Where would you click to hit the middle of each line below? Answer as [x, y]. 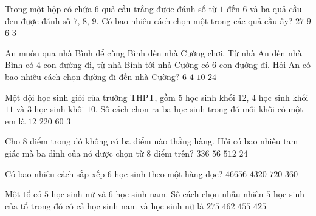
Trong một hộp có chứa [49, 8]
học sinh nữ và [79, 194]
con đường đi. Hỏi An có [265, 65]
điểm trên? [174, 153]
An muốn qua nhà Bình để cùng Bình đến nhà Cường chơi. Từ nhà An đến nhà [153, 52]
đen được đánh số [38, 20]
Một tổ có [23, 194]
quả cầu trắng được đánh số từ [159, 8]
